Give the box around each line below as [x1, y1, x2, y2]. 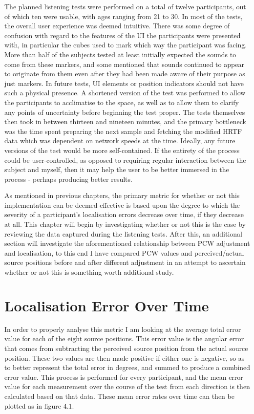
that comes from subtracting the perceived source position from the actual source [4, 343, 248, 353]
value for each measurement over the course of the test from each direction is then [4, 381, 250, 392]
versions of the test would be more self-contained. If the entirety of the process [4, 145, 240, 155]
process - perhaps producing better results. [4, 174, 132, 184]
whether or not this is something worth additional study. [4, 267, 174, 277]
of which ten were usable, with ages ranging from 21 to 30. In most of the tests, [4, 11, 243, 21]
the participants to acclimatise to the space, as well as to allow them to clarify [4, 97, 239, 107]
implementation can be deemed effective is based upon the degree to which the [4, 199, 240, 210]
